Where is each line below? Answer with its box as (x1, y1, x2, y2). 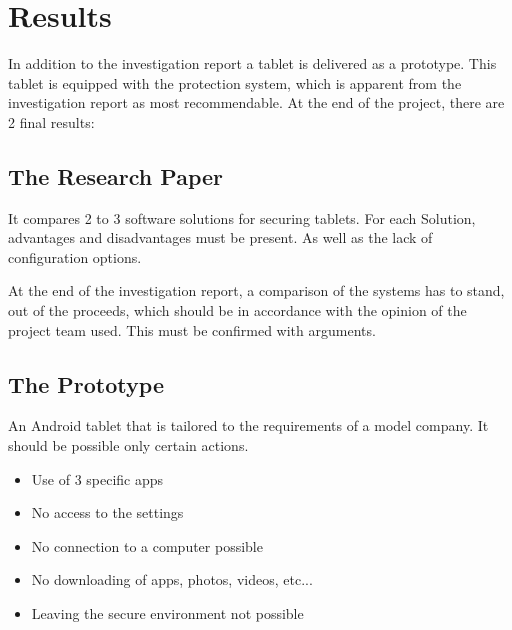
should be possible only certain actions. (8, 435, 249, 456)
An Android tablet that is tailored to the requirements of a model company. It (8, 415, 489, 436)
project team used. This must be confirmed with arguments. (8, 319, 376, 340)
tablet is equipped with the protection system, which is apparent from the (8, 72, 462, 93)
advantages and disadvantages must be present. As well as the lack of (8, 227, 433, 248)
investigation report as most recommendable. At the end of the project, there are (8, 92, 505, 113)
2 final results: (8, 111, 95, 132)
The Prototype (8, 368, 164, 399)
